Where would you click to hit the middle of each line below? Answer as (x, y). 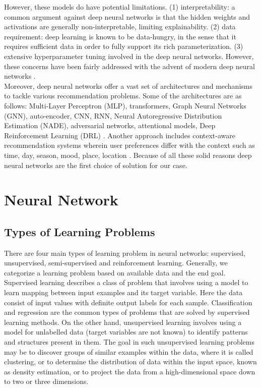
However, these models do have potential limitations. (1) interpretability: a (120, 7)
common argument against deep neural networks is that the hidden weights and (127, 16)
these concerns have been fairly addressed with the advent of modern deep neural (129, 66)
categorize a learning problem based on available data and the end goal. (115, 272)
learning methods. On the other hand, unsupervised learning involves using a (123, 322)
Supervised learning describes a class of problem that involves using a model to (126, 282)
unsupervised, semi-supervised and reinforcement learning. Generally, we (116, 263)
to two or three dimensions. (46, 381)
